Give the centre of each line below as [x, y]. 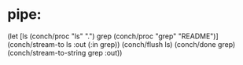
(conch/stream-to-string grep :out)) [65, 52]
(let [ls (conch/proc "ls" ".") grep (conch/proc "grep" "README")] [113, 36]
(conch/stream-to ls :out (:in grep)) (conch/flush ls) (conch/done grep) [121, 44]
